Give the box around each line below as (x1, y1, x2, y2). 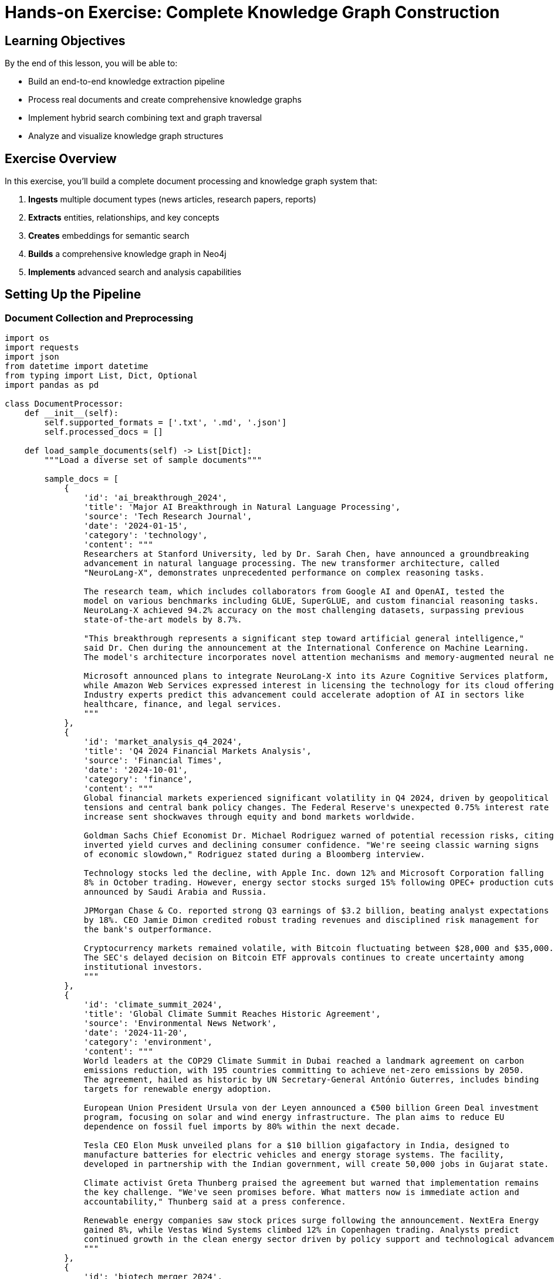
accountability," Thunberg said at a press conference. (83, 1197, 346, 1207)
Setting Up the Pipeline (5, 287, 141, 302)
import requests (5, 343, 79, 353)
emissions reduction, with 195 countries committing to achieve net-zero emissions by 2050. (83, 1065, 525, 1075)
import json (5, 352, 59, 362)
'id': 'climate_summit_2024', (83, 1000, 222, 1010)
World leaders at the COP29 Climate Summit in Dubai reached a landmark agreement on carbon (83, 1056, 525, 1066)
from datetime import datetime (5, 361, 148, 371)
